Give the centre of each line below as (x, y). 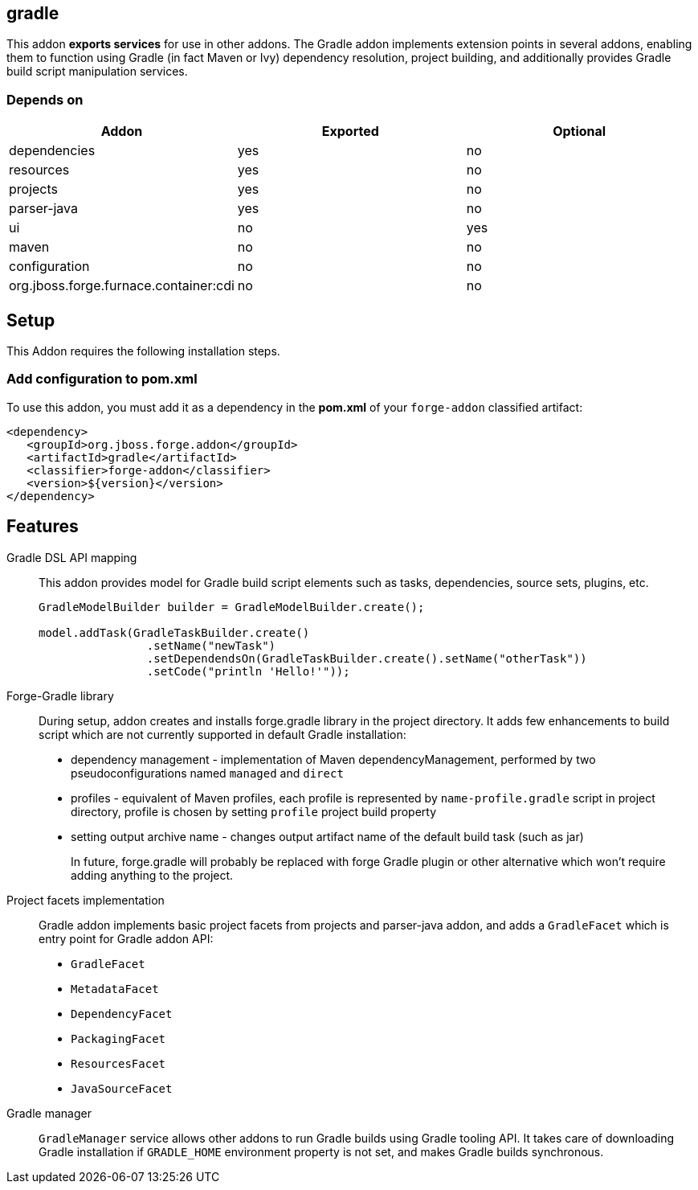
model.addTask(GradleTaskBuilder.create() (174, 632)
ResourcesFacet (118, 1063)
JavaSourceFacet (122, 1088)
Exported (350, 131)
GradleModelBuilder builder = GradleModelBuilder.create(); (232, 607)
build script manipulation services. (97, 72)
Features (43, 527)
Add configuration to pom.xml (102, 379)
